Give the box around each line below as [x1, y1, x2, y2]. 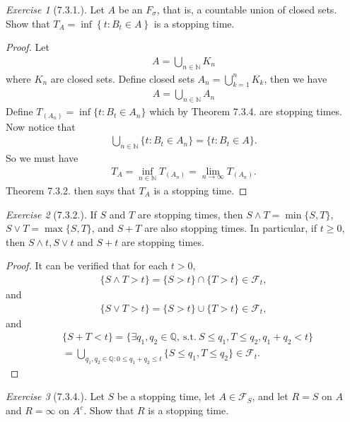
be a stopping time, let [117, 389, 216, 404]
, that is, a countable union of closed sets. [156, 2, 337, 16]
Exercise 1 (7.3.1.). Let [6, 2, 105, 16]
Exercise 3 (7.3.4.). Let [6, 389, 105, 404]
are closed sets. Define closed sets [50, 71, 194, 86]
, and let [252, 389, 288, 404]
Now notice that [6, 119, 76, 134]
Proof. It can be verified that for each [6, 258, 168, 273]
